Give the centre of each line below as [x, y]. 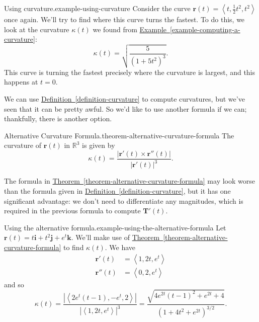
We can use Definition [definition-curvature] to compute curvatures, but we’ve [124, 99]
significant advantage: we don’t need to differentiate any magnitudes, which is [124, 200]
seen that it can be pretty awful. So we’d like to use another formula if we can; [125, 108]
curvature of [23, 145]
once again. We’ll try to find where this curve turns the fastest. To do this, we [124, 19]
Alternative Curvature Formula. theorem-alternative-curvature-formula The [119, 135]
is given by [99, 145]
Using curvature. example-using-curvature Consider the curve [97, 8]
